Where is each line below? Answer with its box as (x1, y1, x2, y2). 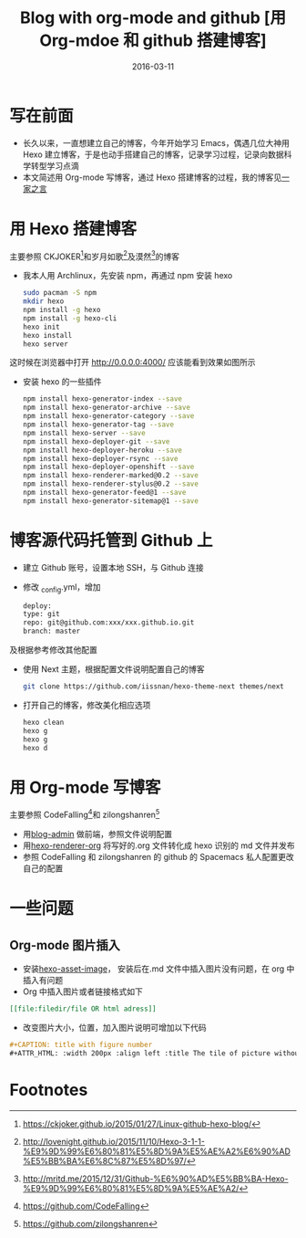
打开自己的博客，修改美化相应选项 (22, 699, 151, 710)
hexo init (22, 322, 61, 331)
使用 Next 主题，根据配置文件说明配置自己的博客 (22, 664, 205, 675)
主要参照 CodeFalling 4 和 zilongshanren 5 (9, 808, 160, 820)
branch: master (22, 626, 81, 636)
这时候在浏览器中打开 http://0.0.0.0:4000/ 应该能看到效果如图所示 (9, 357, 256, 368)
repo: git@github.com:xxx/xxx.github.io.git (22, 618, 195, 627)
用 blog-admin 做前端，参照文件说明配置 (22, 828, 173, 839)
